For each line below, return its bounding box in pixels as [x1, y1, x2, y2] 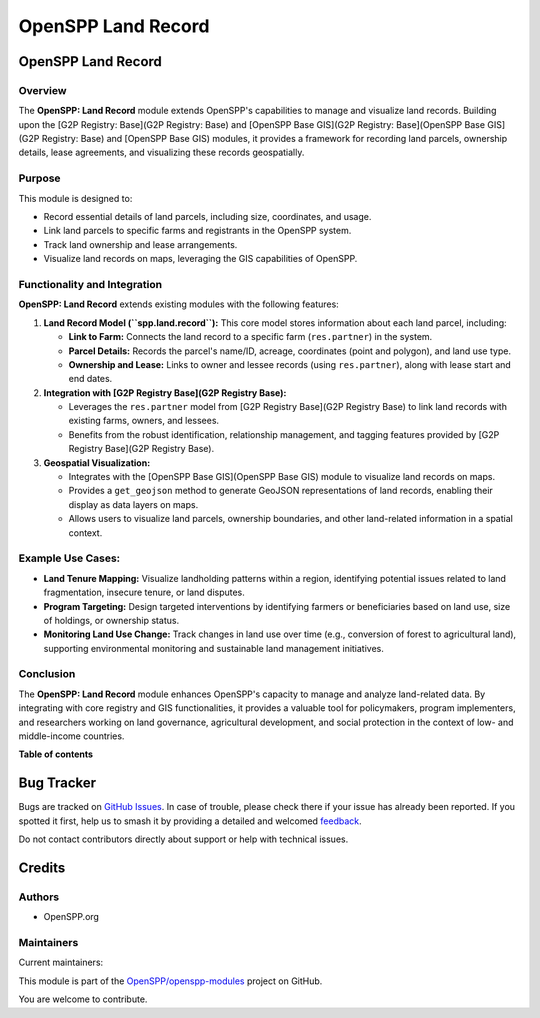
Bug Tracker [18, 775, 97, 792]
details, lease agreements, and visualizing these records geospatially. [18, 146, 305, 159]
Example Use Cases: [18, 551, 121, 565]
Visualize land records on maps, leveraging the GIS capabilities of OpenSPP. [43, 253, 358, 265]
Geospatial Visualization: [43, 456, 151, 469]
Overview [18, 83, 67, 97]
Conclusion [18, 667, 76, 681]
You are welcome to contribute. [18, 993, 148, 1005]
